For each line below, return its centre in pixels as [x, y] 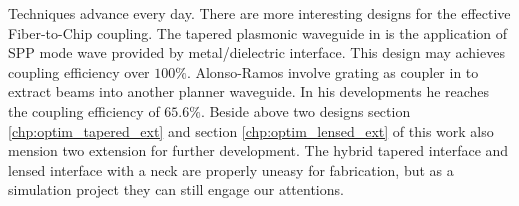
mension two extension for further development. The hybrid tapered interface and [258, 150]
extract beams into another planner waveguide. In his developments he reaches [249, 91]
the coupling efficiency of [84, 110]
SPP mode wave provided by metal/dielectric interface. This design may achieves [256, 52]
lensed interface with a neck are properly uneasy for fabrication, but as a [231, 169]
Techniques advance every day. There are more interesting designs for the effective [259, 13]
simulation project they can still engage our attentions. [176, 189]
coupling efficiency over [79, 71]
